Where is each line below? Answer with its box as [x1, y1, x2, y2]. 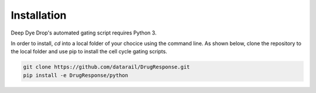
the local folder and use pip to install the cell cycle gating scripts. [11, 48, 167, 55]
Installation [11, 9, 67, 22]
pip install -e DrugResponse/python [23, 72, 129, 78]
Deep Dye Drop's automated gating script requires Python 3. [11, 29, 157, 36]
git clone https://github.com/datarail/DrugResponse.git [23, 64, 190, 70]
